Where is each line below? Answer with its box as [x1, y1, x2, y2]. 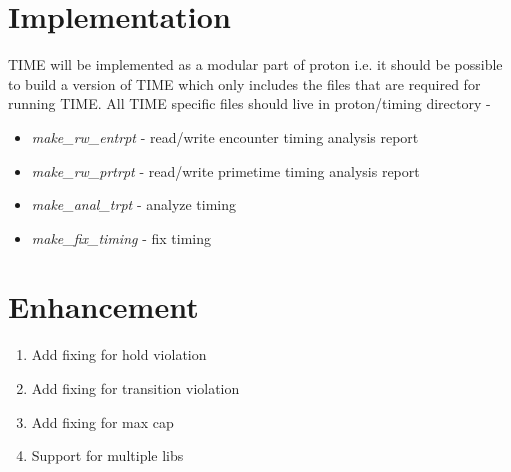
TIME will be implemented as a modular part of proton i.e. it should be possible [8, 54, 503, 75]
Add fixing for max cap [31, 411, 174, 432]
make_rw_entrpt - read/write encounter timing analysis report [31, 126, 419, 147]
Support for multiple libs [31, 445, 184, 466]
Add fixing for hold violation [31, 344, 207, 365]
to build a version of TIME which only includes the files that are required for [8, 73, 481, 94]
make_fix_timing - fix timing [31, 227, 211, 248]
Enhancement [8, 286, 199, 327]
